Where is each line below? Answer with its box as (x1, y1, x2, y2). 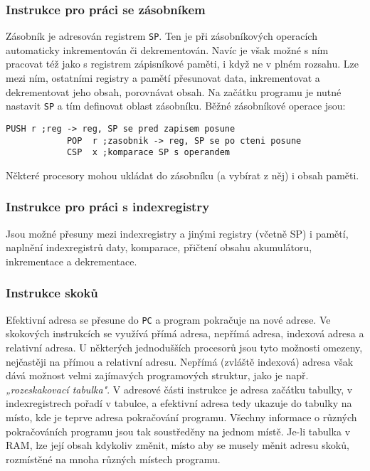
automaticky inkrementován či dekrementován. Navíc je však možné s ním (6, 42, 329, 57)
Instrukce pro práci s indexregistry (6, 198, 210, 216)
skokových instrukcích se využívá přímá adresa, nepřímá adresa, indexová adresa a (6, 326, 364, 341)
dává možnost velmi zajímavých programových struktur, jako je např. (6, 368, 309, 383)
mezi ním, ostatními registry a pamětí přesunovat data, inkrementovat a (6, 70, 320, 85)
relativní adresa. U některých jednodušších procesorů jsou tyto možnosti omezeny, (6, 339, 363, 354)
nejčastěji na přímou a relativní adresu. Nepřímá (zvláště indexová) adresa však (6, 354, 354, 369)
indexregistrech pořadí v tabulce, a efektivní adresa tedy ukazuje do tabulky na (6, 396, 352, 411)
